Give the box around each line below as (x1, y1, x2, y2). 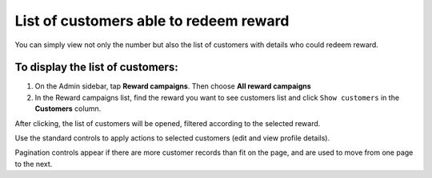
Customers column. (34, 104, 102, 113)
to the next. (14, 159, 53, 168)
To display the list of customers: (14, 61, 179, 74)
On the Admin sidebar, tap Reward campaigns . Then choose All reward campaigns (34, 81, 311, 91)
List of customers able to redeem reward (14, 12, 290, 30)
